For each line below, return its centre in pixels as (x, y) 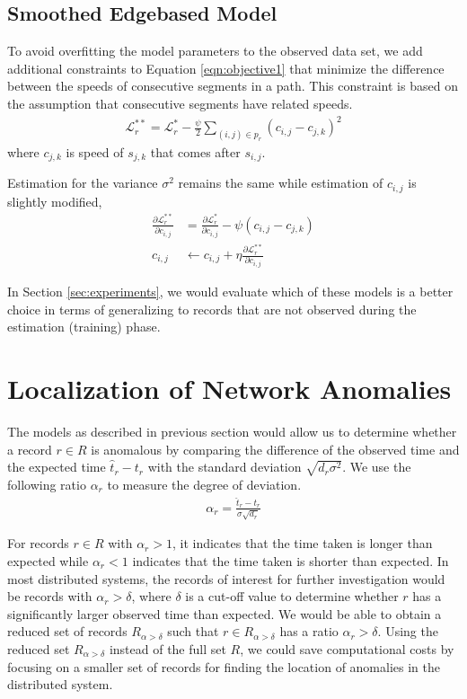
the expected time (57, 467)
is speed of (95, 151)
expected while (48, 561)
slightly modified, (55, 201)
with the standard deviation (225, 467)
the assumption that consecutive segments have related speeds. (180, 103)
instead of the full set (167, 649)
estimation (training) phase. (84, 327)
